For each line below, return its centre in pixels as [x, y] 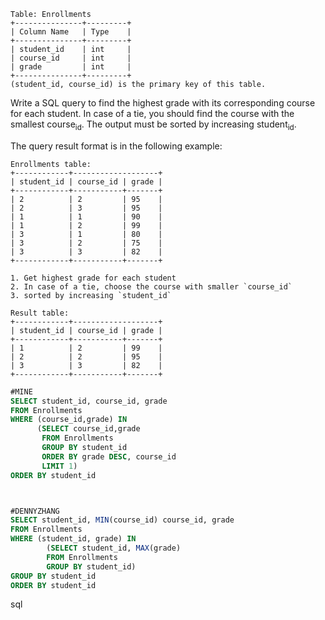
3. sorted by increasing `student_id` [91, 295]
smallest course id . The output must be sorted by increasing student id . [153, 125]
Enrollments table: [51, 164]
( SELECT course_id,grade [88, 429]
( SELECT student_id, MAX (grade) [114, 548]
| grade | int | [71, 67]
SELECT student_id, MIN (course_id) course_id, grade [122, 520]
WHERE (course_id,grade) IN [69, 420]
